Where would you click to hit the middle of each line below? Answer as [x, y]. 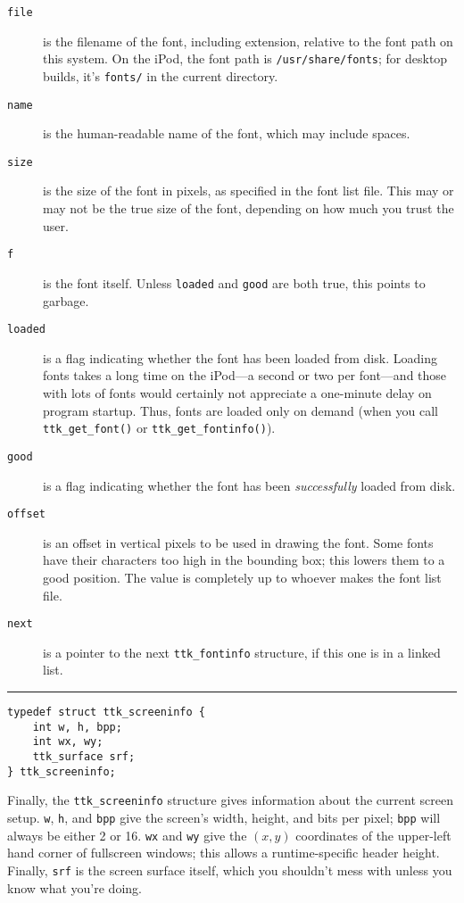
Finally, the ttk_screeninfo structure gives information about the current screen [230, 800]
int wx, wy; [68, 742]
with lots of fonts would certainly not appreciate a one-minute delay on [237, 393]
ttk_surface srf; [84, 757]
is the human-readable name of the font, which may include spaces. [227, 133]
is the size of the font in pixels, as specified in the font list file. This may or [249, 191]
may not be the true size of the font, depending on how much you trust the [249, 208]
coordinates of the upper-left [373, 835]
